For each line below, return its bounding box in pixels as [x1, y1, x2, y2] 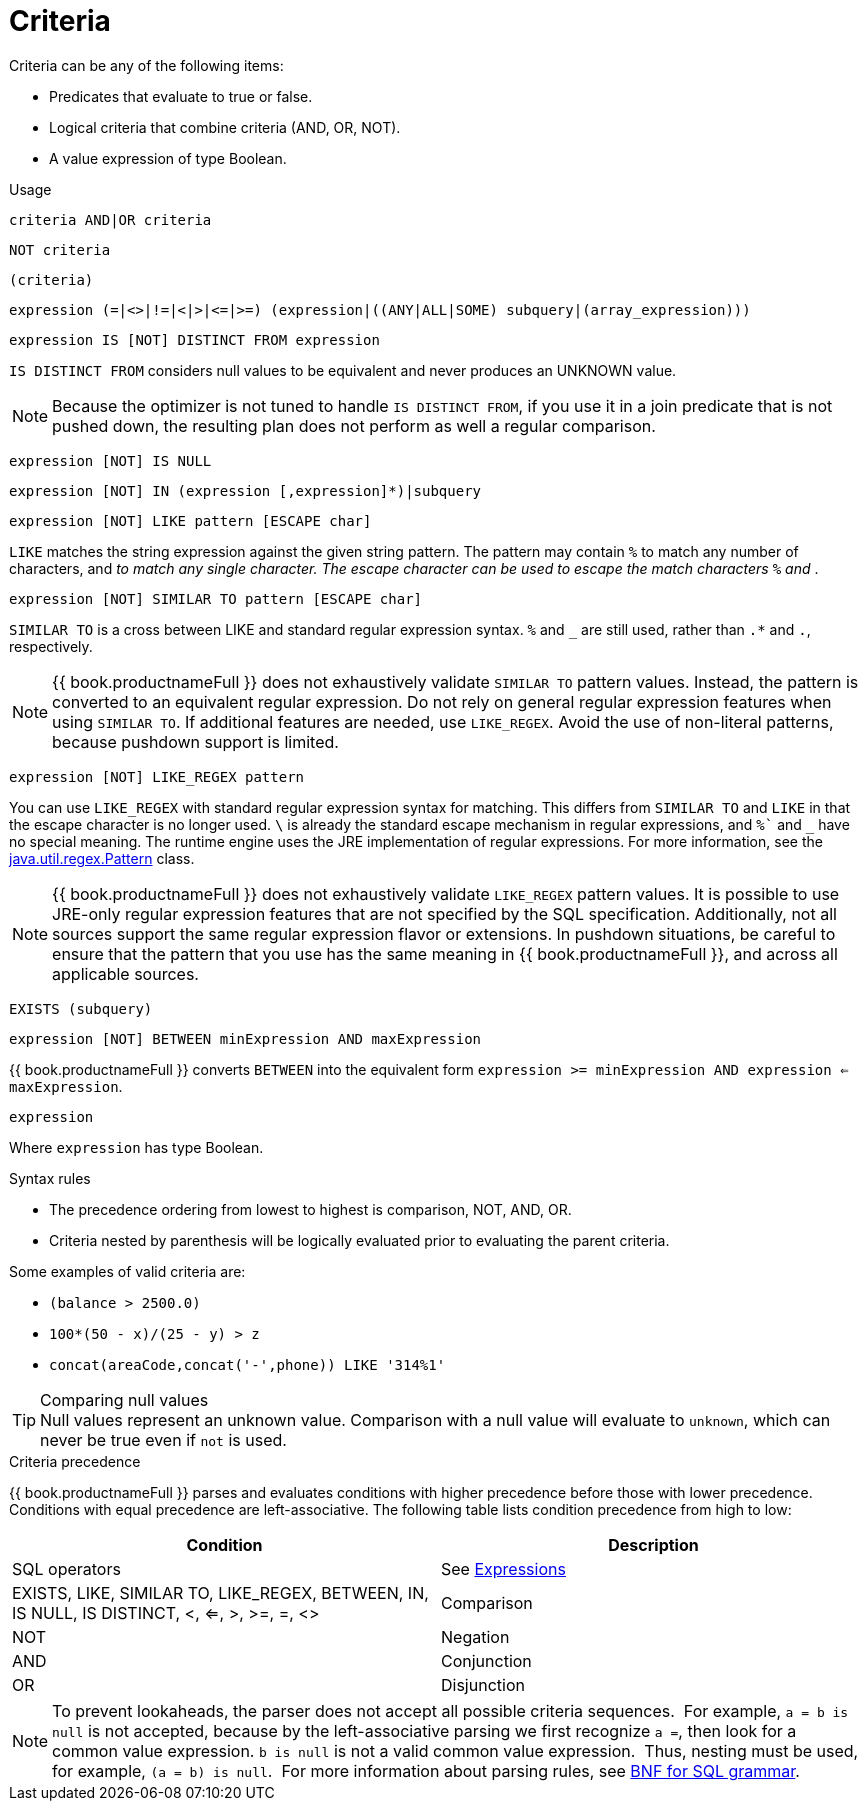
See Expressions [441, 1558, 566, 1579]
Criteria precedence [9, 1452, 141, 1470]
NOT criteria [9, 241, 111, 258]
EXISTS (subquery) [9, 1000, 153, 1017]
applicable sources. [52, 963, 199, 984]
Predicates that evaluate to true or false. [49, 87, 313, 105]
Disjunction [441, 1674, 525, 1695]
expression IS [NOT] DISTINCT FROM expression [9, 331, 380, 348]
